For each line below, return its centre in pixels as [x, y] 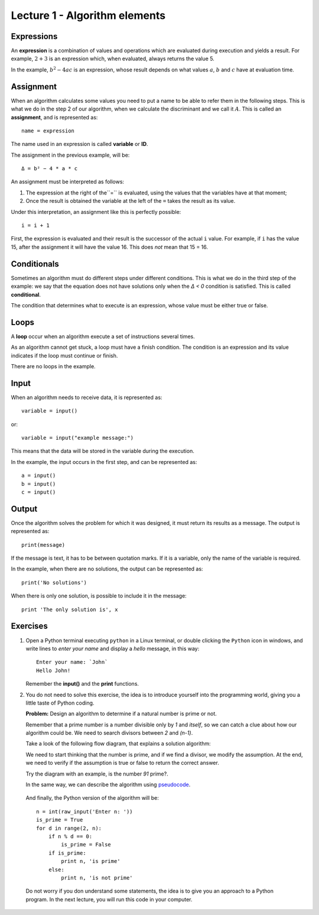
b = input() [39, 484]
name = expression [48, 131]
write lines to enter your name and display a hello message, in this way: [113, 648]
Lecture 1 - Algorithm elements [88, 15]
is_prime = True [60, 820]
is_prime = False [86, 845]
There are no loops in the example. [53, 366]
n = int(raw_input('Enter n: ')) [84, 812]
